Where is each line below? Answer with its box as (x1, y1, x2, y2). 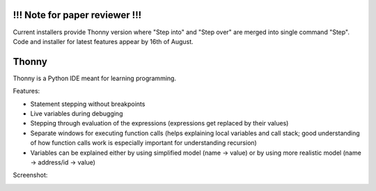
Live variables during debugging (30, 109, 123, 118)
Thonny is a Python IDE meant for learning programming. (13, 74, 177, 82)
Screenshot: (13, 171, 48, 179)
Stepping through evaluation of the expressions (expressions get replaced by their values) (30, 119, 289, 128)
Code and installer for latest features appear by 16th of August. (13, 37, 194, 45)
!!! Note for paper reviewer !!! (13, 9, 142, 21)
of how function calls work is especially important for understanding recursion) (30, 139, 257, 147)
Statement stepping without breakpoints (30, 100, 146, 108)
